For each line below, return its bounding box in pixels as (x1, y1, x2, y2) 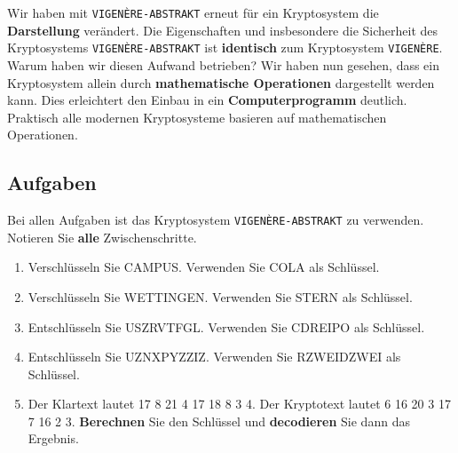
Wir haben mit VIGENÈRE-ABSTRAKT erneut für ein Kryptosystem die (7, 4, 379, 21)
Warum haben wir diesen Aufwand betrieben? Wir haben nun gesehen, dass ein (7, 55, 440, 74)
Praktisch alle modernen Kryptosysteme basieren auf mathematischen (7, 107, 387, 126)
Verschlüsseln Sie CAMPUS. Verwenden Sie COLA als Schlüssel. (28, 258, 380, 276)
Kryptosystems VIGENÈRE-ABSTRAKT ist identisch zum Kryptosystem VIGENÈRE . (7, 38, 443, 57)
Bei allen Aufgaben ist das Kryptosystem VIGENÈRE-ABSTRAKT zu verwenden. (7, 211, 424, 229)
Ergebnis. (28, 429, 79, 448)
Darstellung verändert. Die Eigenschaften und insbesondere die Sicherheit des (7, 20, 438, 39)
